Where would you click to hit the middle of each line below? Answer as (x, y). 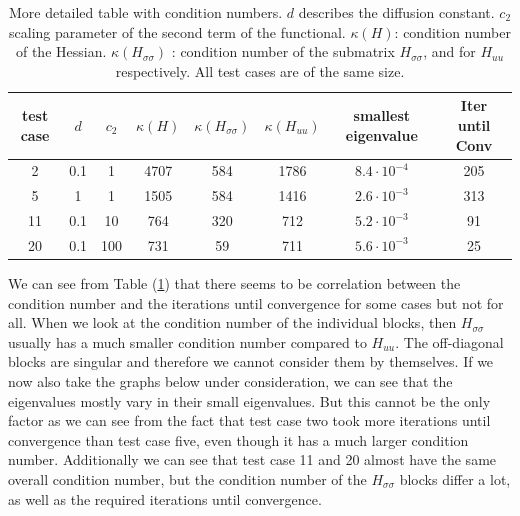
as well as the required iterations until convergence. (165, 498)
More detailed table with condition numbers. (145, 12)
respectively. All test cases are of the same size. (260, 70)
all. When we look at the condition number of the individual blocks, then (232, 322)
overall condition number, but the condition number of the (187, 478)
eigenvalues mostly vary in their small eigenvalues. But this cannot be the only (249, 400)
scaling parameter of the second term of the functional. (177, 31)
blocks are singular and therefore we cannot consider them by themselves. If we (251, 361)
